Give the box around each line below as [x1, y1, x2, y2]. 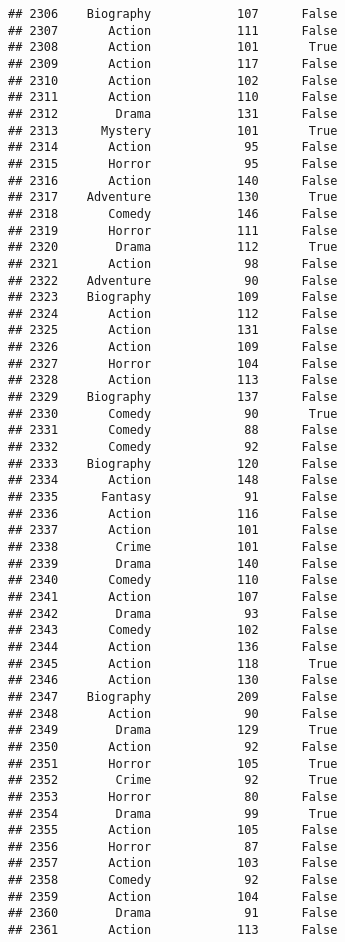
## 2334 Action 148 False [8, 473, 338, 488]
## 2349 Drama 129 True [8, 723, 338, 738]
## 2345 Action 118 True [8, 656, 338, 671]
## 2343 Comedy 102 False [8, 623, 338, 638]
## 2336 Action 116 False [8, 506, 338, 521]
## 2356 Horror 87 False [8, 839, 338, 854]
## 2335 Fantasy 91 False [8, 490, 338, 505]
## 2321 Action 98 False [8, 256, 338, 271]
